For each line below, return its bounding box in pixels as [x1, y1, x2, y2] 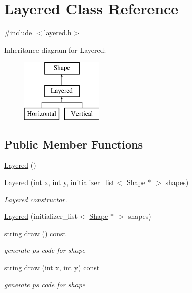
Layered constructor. [4, 194, 67, 204]
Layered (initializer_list [4, 211, 78, 222]
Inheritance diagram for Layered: [4, 44, 106, 55]
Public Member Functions [4, 136, 143, 152]
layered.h [44, 27, 72, 38]
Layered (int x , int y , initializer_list [4, 177, 115, 188]
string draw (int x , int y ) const [4, 262, 100, 273]
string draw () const [4, 228, 66, 238]
